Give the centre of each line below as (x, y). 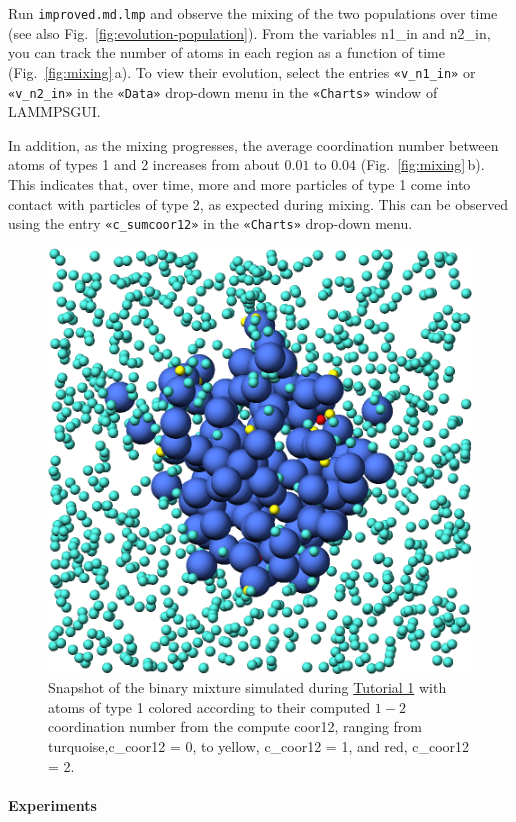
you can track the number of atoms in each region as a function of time (226, 52)
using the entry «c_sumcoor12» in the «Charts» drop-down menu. (210, 223)
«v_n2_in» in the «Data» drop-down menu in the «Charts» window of (223, 91)
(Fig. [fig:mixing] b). (422, 164)
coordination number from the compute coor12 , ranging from (235, 726)
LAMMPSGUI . (54, 111)
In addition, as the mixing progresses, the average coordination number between (253, 144)
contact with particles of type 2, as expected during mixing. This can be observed (258, 203)
